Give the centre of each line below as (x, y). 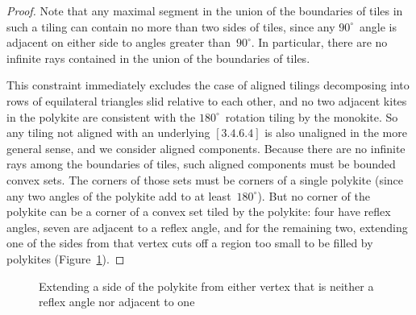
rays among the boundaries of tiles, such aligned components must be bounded (201, 164)
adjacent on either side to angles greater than (119, 42)
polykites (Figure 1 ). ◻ (66, 258)
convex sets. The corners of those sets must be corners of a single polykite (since (205, 179)
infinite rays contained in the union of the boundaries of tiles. (158, 58)
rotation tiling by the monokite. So (312, 116)
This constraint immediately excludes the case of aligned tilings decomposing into (208, 85)
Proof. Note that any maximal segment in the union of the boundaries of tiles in (205, 10)
